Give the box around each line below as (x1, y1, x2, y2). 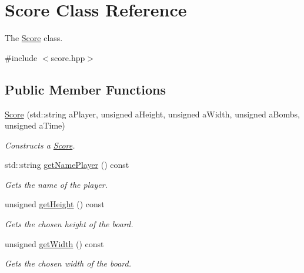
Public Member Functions (5, 80, 166, 98)
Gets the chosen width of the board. (5, 257, 131, 269)
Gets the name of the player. (5, 178, 108, 190)
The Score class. (5, 32, 63, 44)
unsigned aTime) (5, 119, 65, 132)
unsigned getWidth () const (5, 237, 104, 250)
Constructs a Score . (5, 139, 75, 151)
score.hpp (51, 51, 85, 63)
